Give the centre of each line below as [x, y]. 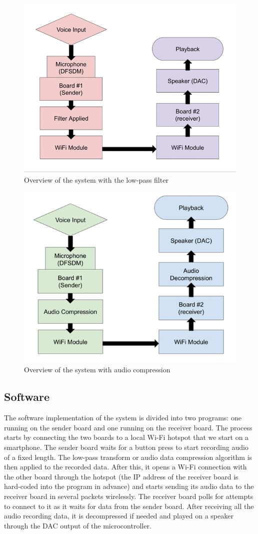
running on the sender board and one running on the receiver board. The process [128, 427]
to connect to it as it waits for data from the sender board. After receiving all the [129, 506]
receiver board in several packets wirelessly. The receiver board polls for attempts [129, 496]
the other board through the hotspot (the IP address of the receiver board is [121, 476]
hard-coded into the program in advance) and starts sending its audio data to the [129, 486]
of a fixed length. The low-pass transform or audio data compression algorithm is [128, 457]
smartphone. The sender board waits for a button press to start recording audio [126, 447]
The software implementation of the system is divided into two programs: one [123, 418]
